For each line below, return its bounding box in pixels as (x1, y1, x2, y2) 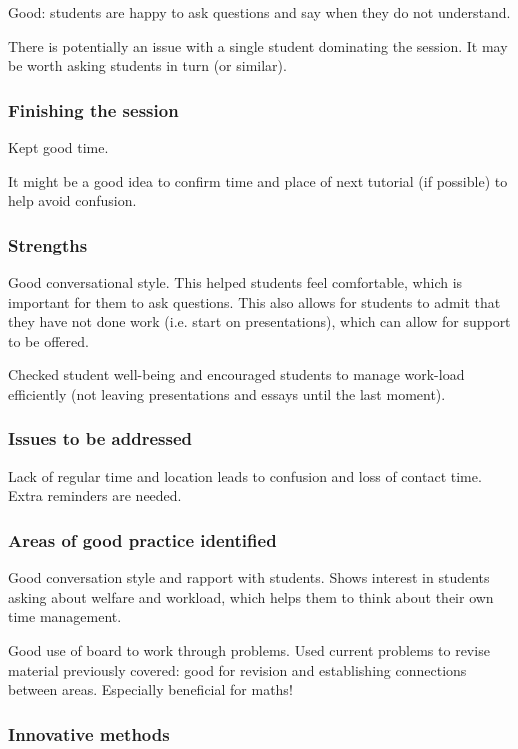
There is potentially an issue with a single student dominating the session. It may (8, 35, 508, 56)
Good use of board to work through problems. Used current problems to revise (8, 639, 490, 660)
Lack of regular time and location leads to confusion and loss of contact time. (8, 465, 482, 486)
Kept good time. (8, 137, 109, 157)
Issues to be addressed (8, 426, 192, 451)
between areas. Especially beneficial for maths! (8, 679, 293, 700)
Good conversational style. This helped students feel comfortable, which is (8, 272, 463, 292)
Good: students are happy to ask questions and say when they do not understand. (8, 2, 511, 22)
